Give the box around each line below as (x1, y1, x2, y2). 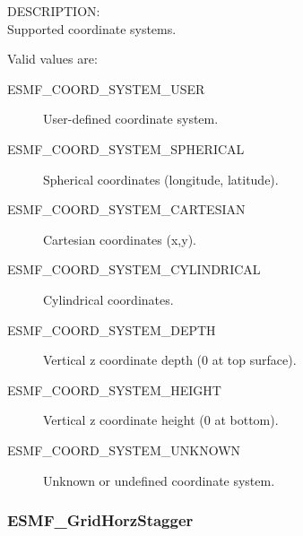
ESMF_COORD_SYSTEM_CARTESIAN (7, 200, 246, 219)
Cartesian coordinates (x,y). (43, 229, 196, 248)
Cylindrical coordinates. (43, 290, 174, 308)
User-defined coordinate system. (43, 109, 219, 128)
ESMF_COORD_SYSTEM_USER (7, 79, 205, 98)
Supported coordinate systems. (7, 19, 177, 38)
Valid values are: (7, 49, 98, 68)
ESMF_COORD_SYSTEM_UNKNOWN (7, 440, 241, 459)
